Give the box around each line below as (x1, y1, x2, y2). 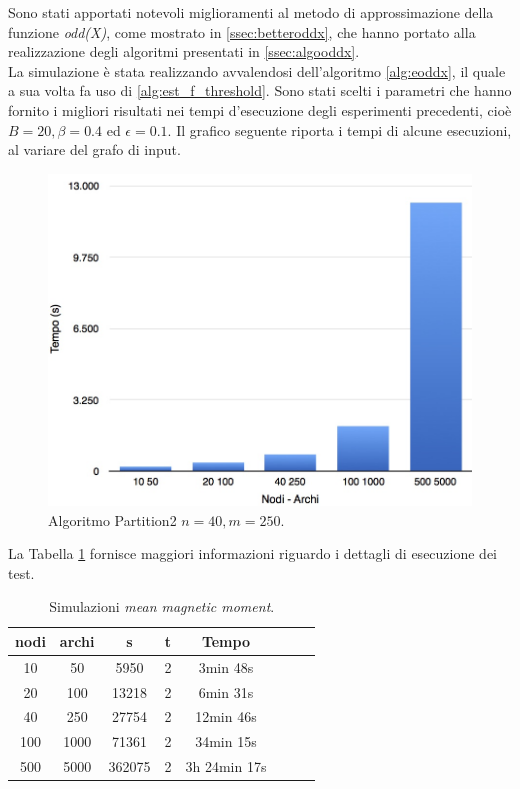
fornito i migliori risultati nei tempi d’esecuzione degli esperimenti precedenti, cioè (8, 99, 512, 120)
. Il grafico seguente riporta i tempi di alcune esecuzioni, (167, 119, 512, 140)
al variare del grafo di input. (8, 139, 181, 160)
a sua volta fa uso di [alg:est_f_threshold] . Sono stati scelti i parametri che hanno (8, 80, 512, 101)
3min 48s (198, 656, 254, 677)
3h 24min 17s (185, 756, 267, 777)
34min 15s (195, 731, 257, 752)
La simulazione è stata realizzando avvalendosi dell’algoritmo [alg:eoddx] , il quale (8, 60, 506, 81)
